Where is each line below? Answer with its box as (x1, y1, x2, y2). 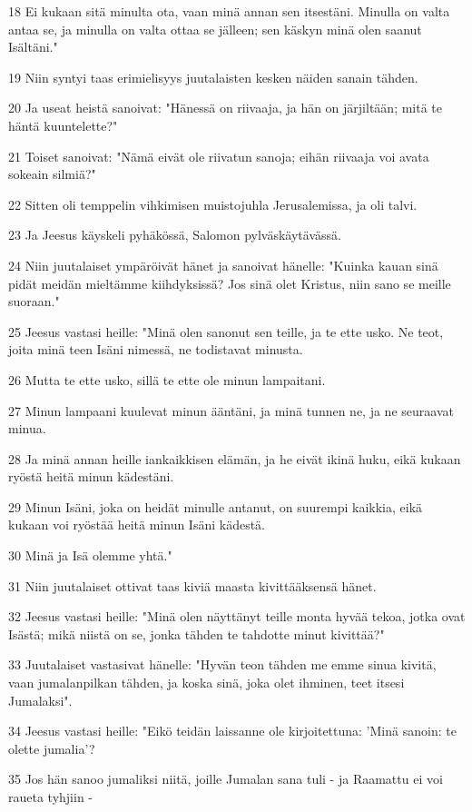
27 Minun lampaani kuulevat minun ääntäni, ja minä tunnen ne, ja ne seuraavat (8, 401, 454, 420)
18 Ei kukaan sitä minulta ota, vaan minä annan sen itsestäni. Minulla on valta (8, 2, 450, 20)
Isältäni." (8, 37, 58, 56)
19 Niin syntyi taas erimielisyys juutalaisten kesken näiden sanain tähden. (8, 67, 418, 86)
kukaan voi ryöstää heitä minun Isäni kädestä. (8, 515, 266, 534)
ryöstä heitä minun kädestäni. (8, 467, 174, 486)
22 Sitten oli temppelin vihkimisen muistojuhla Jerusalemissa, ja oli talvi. (8, 194, 418, 213)
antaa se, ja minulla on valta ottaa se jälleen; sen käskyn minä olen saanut (8, 19, 422, 38)
